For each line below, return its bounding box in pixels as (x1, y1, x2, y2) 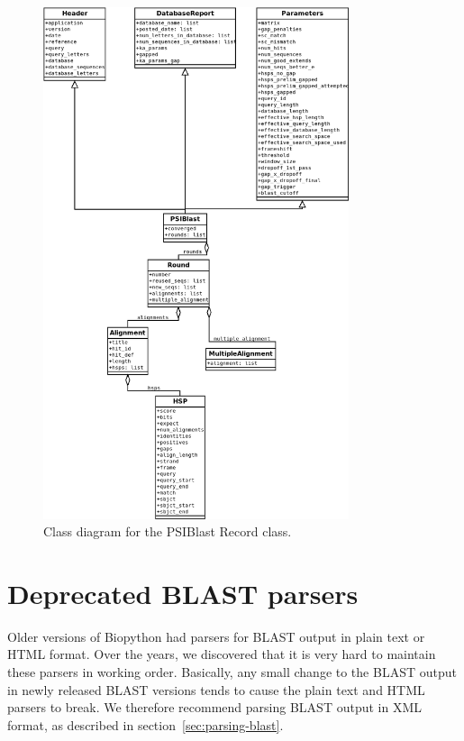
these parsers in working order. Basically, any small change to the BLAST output (7, 663, 457, 682)
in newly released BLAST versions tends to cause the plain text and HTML (7, 680, 425, 699)
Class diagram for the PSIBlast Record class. (43, 522, 292, 541)
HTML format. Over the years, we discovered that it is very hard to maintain (7, 645, 436, 663)
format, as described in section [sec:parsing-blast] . (7, 715, 284, 734)
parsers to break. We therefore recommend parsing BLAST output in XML (7, 698, 422, 717)
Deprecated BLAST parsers (7, 574, 359, 611)
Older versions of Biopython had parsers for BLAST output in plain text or (7, 627, 425, 645)
